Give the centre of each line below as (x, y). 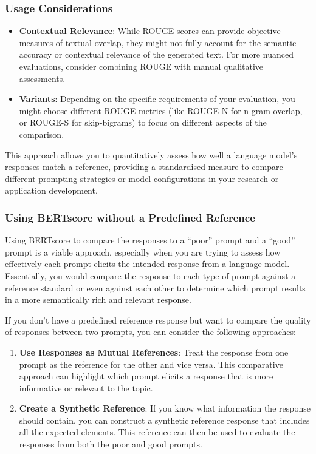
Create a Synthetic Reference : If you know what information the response (165, 408)
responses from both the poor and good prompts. (111, 444)
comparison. (42, 134)
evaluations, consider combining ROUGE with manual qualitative (141, 66)
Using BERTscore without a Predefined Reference (130, 217)
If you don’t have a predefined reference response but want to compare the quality (158, 320)
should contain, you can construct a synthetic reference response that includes (164, 420)
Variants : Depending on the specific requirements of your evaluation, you (157, 99)
